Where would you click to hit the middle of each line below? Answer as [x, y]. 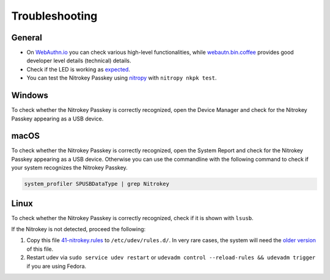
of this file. [40, 249]
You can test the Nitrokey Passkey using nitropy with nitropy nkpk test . [122, 78]
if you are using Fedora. [57, 266]
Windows [30, 96]
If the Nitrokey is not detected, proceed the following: [79, 229]
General [27, 38]
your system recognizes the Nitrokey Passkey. [69, 168]
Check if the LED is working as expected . [79, 69]
